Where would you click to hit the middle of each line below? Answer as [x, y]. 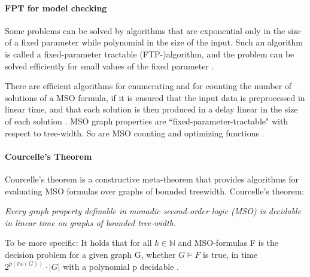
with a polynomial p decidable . [121, 266]
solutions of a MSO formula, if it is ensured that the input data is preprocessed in [155, 97]
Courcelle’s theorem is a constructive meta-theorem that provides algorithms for [152, 179]
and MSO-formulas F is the [228, 243]
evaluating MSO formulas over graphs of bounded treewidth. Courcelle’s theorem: [155, 191]
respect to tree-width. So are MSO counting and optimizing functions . [135, 133]
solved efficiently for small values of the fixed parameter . [110, 66]
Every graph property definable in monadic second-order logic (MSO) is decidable [153, 211]
